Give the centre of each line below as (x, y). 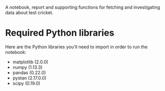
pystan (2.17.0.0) (30, 78)
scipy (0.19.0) (26, 83)
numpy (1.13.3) (27, 67)
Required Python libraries (60, 33)
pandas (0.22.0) (29, 72)
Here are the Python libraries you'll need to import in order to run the (76, 47)
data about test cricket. (29, 13)
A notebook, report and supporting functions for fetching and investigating (83, 7)
